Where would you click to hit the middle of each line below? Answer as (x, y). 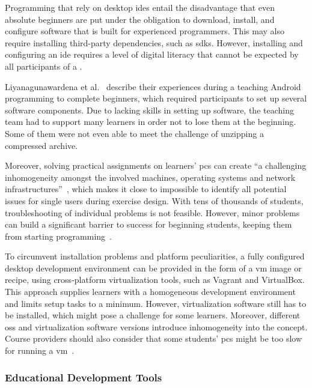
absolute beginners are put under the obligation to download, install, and (140, 19)
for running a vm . (40, 350)
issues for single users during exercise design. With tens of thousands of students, (154, 200)
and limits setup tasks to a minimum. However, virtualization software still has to (156, 303)
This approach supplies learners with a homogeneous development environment (150, 292)
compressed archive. (41, 145)
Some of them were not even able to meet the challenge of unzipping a (134, 133)
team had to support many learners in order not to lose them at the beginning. (151, 122)
